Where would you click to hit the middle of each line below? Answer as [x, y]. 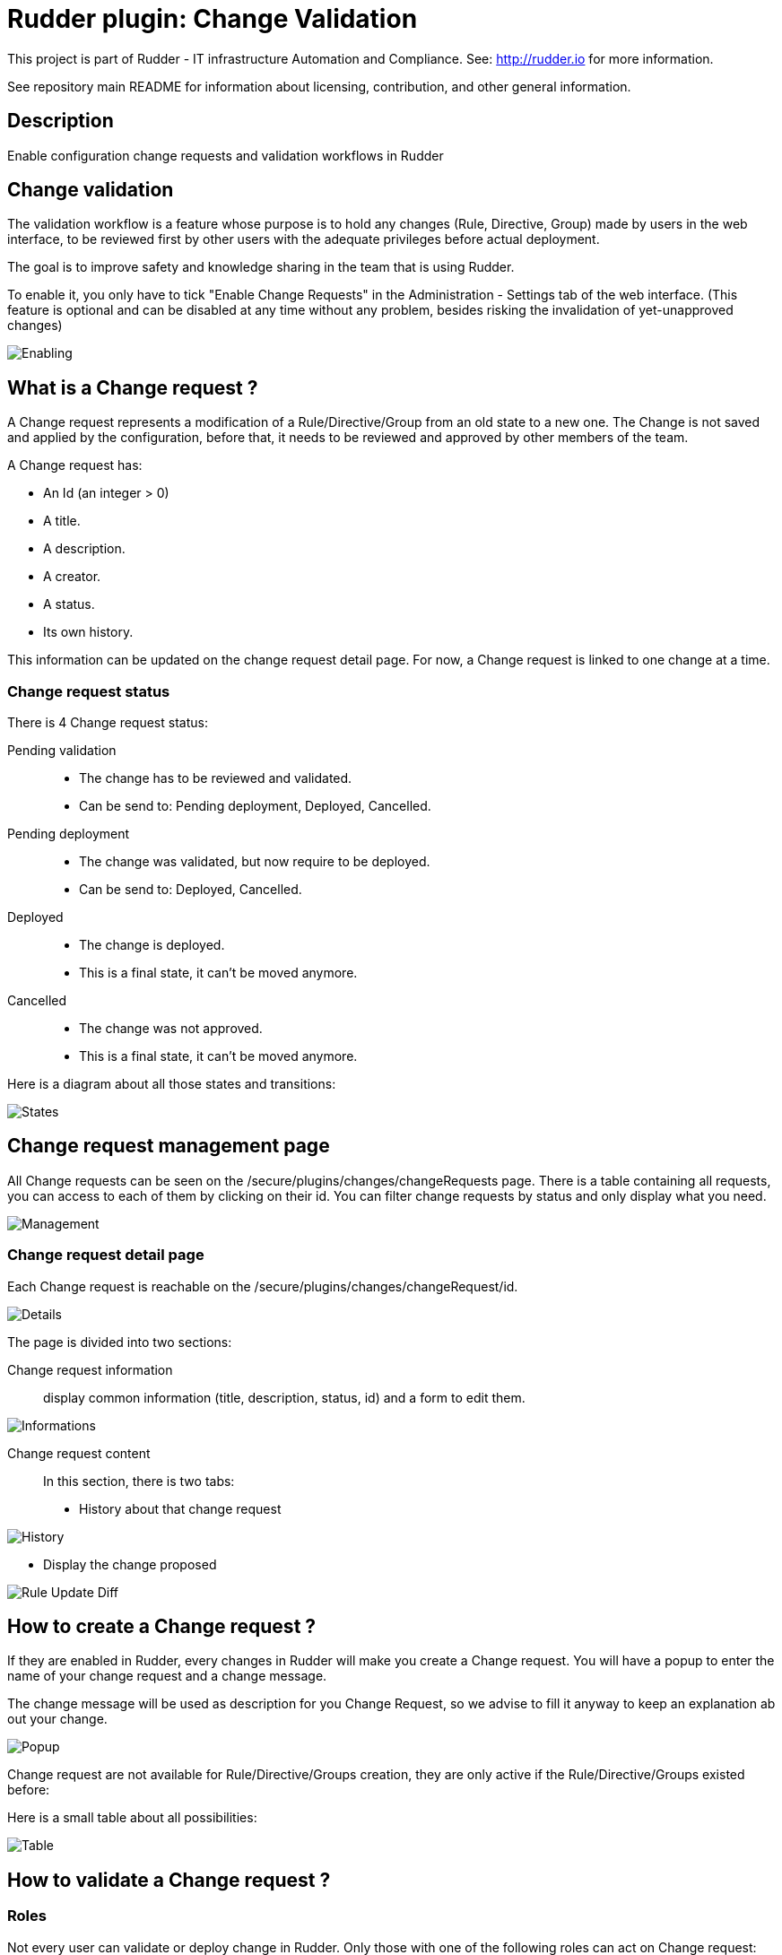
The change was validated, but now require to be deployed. [255, 862]
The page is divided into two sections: [120, 1342]
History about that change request [180, 1508]
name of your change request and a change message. [167, 1676]
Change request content [79, 1453]
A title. [62, 521]
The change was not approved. [171, 1029]
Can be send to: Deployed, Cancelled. [191, 890]
